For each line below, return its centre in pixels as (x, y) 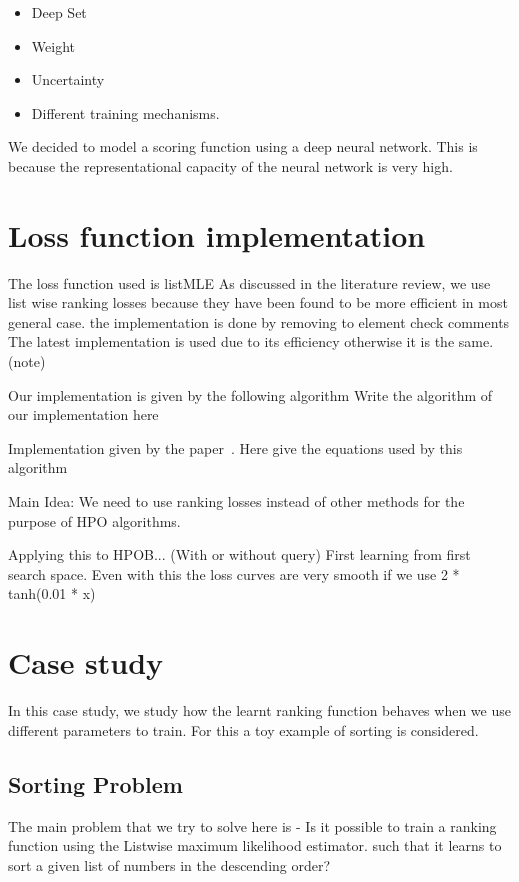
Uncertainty (68, 79)
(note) (27, 361)
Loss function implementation (217, 234)
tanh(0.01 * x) (52, 593)
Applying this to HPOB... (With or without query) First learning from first (239, 554)
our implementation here (83, 414)
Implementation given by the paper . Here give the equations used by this (235, 447)
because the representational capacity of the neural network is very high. (230, 165)
